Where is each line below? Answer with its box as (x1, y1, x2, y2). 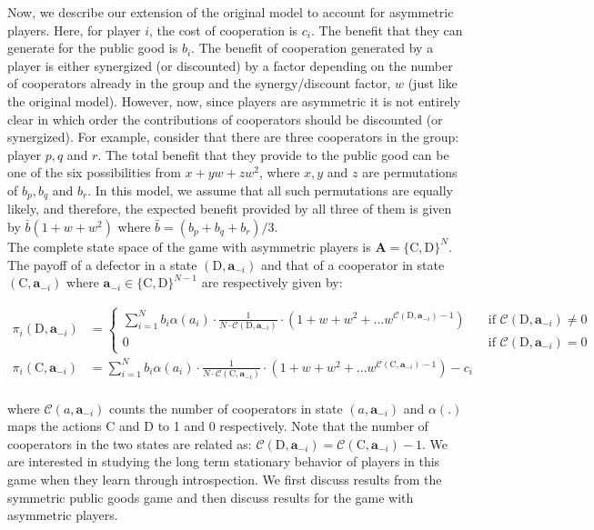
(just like (408, 74, 458, 93)
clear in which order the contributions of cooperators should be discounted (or (7, 109, 443, 128)
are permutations (362, 163, 458, 182)
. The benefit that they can (311, 20, 463, 39)
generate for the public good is (7, 38, 178, 57)
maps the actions (7, 416, 102, 435)
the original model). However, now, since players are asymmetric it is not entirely (7, 91, 460, 110)
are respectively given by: (201, 273, 343, 292)
